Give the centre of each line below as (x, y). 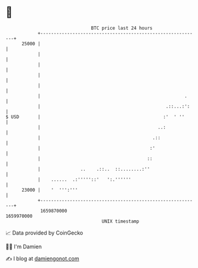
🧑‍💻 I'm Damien (24, 247)
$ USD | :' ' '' (95, 117)
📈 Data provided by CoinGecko (44, 233)
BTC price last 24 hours (122, 28)
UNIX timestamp (120, 221)
